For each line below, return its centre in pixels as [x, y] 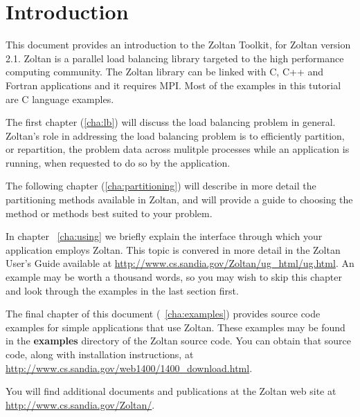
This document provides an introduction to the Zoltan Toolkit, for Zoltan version [178, 45]
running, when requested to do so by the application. [118, 162]
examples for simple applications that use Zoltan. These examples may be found [175, 327]
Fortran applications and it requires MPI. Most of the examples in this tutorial [173, 85]
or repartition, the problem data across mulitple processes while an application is [178, 149]
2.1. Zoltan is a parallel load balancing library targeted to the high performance [175, 58]
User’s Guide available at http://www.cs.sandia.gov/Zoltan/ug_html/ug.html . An [180, 263]
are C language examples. [60, 99]
